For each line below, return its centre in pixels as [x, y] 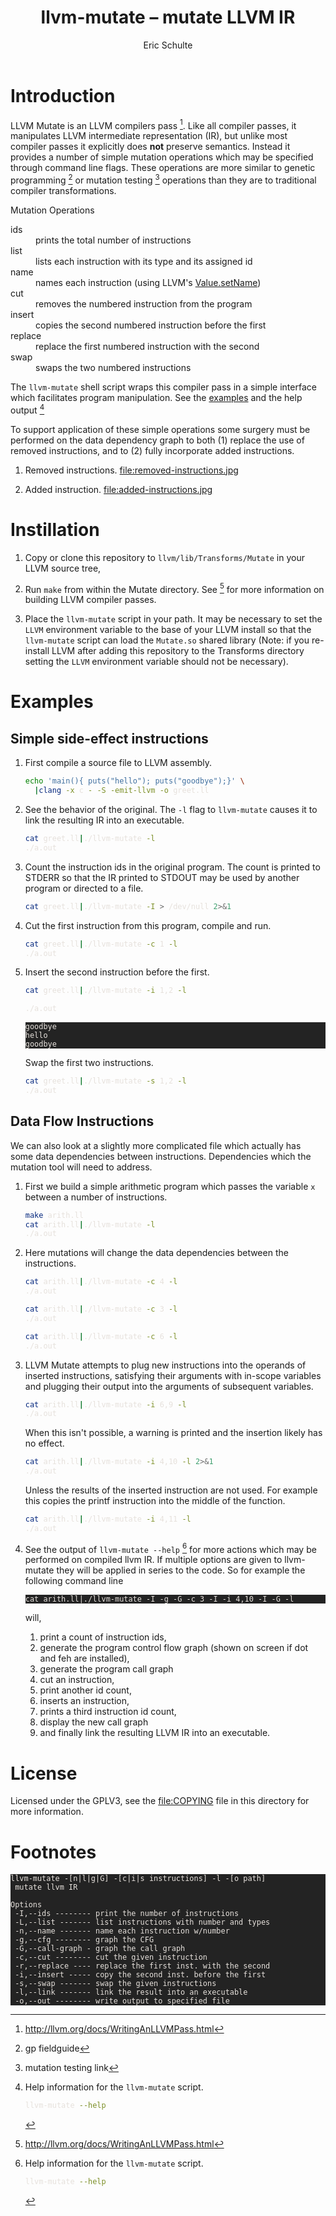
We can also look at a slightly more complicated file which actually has [156, 1145]
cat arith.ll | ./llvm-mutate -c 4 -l [101, 1282]
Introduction [63, 95]
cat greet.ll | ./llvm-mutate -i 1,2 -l [105, 991]
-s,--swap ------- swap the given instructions [115, 1984]
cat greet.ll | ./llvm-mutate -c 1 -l [101, 944]
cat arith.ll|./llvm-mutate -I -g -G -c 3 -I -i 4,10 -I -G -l [159, 1599]
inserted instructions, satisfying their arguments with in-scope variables [173, 1375]
